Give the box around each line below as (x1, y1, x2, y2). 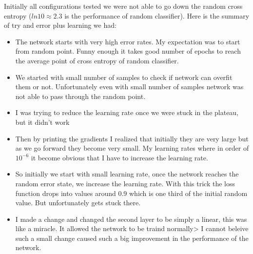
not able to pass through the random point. (15, 91, 146, 101)
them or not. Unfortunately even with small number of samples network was (15, 81, 244, 92)
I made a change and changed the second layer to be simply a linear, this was (15, 214, 247, 224)
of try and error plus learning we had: (4, 20, 117, 30)
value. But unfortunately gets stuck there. (15, 197, 141, 208)
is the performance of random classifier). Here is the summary (64, 10, 250, 20)
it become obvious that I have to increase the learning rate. (31, 152, 208, 162)
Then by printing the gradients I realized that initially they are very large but (15, 133, 249, 143)
